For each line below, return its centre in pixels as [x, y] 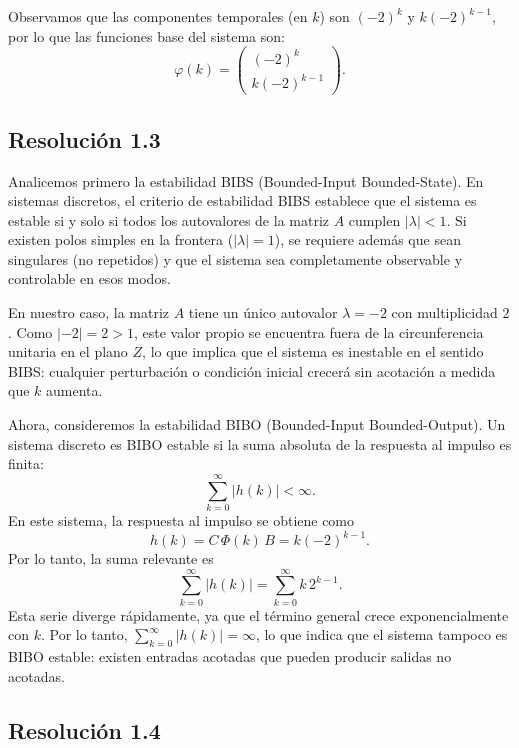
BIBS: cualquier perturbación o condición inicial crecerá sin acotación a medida [252, 370]
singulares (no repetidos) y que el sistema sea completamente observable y [235, 258]
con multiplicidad [444, 312]
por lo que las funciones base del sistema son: [146, 35]
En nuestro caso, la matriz [89, 312]
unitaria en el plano [68, 351]
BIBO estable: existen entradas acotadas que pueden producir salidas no [230, 656]
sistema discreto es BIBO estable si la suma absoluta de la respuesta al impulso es [260, 443]
